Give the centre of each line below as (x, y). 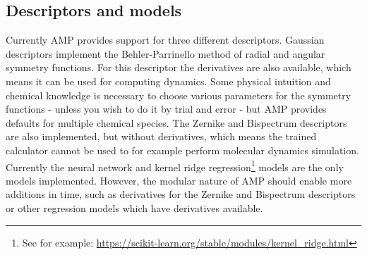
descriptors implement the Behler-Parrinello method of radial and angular (166, 53)
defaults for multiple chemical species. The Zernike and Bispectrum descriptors (176, 122)
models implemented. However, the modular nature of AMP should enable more (179, 180)
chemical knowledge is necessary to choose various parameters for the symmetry (179, 95)
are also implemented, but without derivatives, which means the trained (161, 136)
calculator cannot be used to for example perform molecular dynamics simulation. (182, 150)
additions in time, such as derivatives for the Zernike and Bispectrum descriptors (181, 194)
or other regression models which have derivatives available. (134, 207)
